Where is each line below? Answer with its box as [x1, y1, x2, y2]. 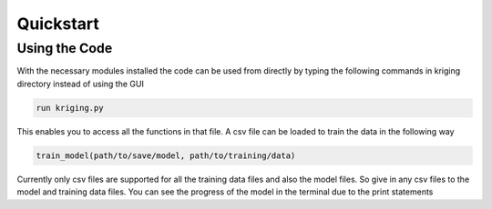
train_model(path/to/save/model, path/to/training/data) [36, 150, 296, 161]
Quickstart [16, 14, 100, 34]
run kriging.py [36, 103, 104, 113]
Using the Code [16, 40, 113, 56]
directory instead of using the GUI [16, 78, 145, 89]
